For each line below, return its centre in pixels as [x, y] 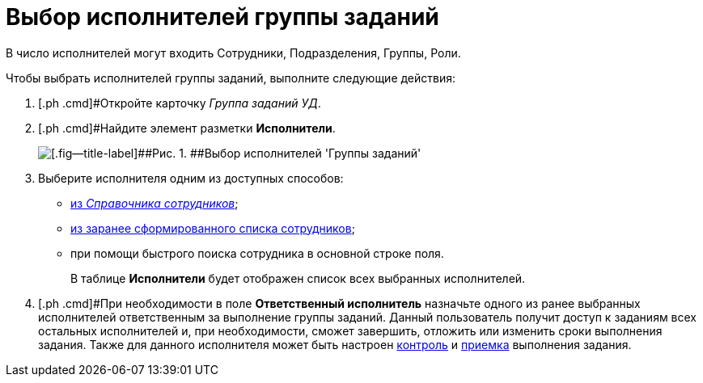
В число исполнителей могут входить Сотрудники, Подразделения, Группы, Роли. [233, 53]
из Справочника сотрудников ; [155, 203]
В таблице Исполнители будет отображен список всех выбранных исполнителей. [298, 278]
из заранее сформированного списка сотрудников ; [213, 228]
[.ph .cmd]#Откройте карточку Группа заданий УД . [180, 103]
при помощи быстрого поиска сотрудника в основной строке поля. [257, 253]
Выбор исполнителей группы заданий [222, 17]
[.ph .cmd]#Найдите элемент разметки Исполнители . [187, 128]
